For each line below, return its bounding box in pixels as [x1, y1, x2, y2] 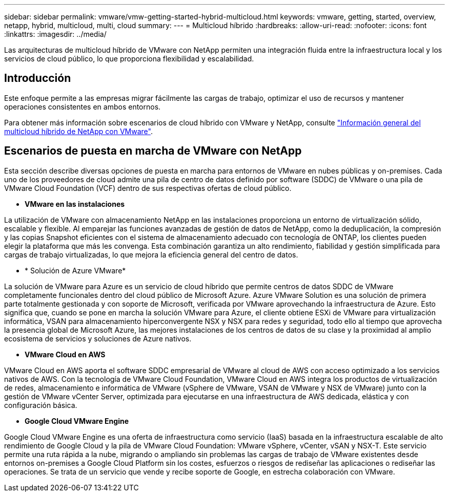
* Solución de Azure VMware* [25, 266, 126, 275]
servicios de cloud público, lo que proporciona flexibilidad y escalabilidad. [4, 54, 254, 63]
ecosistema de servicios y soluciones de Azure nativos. [4, 334, 192, 343]
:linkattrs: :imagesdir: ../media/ [4, 30, 107, 38]
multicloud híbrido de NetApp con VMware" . [4, 126, 153, 136]
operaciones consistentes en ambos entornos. [4, 102, 161, 111]
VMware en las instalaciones [25, 199, 125, 208]
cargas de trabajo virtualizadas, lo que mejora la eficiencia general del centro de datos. [4, 250, 298, 259]
